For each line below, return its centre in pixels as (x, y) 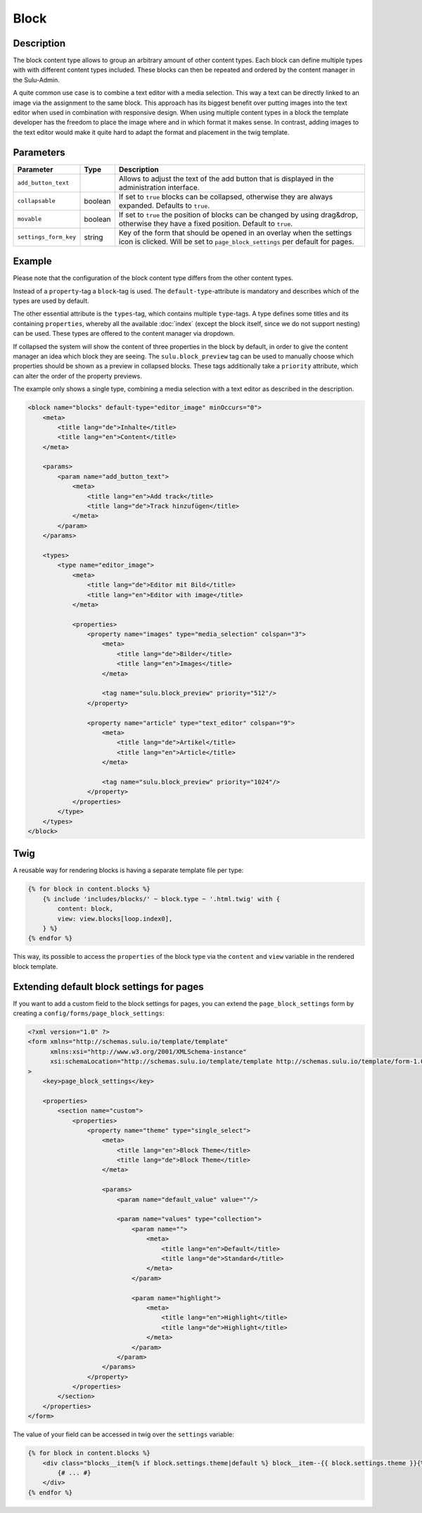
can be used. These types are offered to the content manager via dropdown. (124, 334)
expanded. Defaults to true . (164, 206)
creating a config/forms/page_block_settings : (89, 1013)
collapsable (36, 201)
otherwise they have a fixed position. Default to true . (206, 223)
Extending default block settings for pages (108, 987)
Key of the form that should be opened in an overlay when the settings (235, 232)
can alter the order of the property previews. (77, 376)
